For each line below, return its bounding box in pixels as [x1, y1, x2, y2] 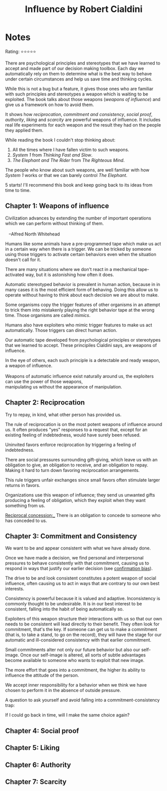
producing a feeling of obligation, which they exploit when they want [5, 497, 146, 503]
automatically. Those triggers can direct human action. [5, 327, 117, 333]
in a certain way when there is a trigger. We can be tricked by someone [5, 246, 152, 252]
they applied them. [5, 127, 44, 133]
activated [5, 271, 24, 277]
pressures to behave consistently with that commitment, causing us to [5, 560, 150, 566]
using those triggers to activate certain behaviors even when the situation [5, 251, 157, 257]
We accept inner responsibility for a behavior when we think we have [5, 682, 147, 688]
